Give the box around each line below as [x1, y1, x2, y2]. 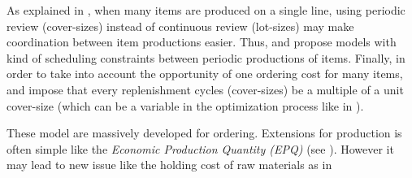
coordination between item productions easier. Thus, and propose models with [7, 33, 397, 50]
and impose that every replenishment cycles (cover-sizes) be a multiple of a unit [7, 80, 404, 98]
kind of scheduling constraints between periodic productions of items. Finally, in [7, 49, 405, 66]
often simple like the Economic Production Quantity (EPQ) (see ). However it [7, 140, 394, 157]
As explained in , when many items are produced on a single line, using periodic [7, 2, 405, 18]
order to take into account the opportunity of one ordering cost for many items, [7, 65, 403, 82]
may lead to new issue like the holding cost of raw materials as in [7, 156, 332, 173]
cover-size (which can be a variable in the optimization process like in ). [7, 97, 364, 114]
